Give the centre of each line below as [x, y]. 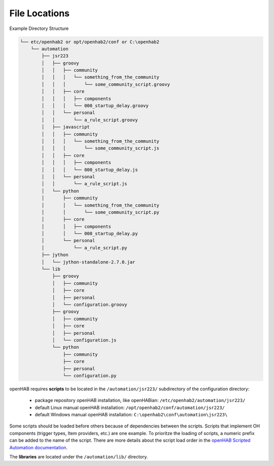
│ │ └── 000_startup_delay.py [90, 234]
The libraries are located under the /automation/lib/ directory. [79, 457]
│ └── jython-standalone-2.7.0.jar [88, 262]
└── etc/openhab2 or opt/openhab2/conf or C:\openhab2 [90, 42]
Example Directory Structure [39, 28]
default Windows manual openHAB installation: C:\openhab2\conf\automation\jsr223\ [131, 415]
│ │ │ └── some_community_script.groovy [106, 84]
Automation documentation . [39, 447]
